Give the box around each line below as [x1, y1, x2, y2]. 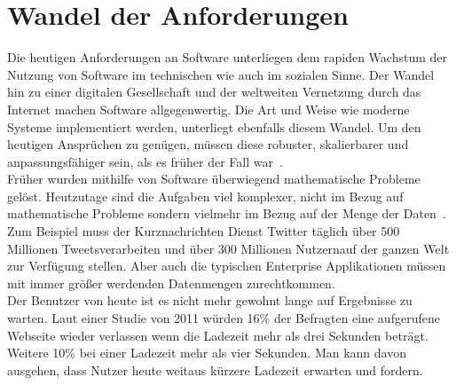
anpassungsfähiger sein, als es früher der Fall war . [7, 152, 283, 170]
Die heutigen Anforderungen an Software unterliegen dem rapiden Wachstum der [7, 48, 447, 67]
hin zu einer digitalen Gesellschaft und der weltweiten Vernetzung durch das [7, 82, 421, 101]
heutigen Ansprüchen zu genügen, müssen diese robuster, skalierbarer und [7, 135, 409, 153]
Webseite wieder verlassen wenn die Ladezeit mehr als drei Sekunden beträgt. [7, 326, 428, 344]
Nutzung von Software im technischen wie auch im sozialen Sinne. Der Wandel [7, 65, 435, 83]
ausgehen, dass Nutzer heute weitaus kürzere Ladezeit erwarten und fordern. [7, 360, 423, 379]
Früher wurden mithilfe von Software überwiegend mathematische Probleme [7, 169, 421, 188]
